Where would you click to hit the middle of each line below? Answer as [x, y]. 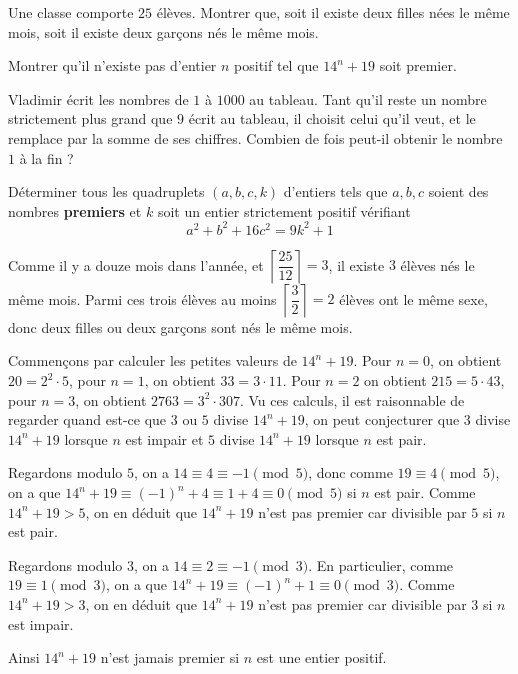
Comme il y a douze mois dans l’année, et [136, 264]
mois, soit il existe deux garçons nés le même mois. [163, 31]
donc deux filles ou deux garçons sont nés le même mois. [180, 326]
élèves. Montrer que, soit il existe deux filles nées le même [333, 12]
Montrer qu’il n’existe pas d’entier [112, 65]
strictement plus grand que [90, 118]
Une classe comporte [71, 12]
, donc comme [350, 472]
